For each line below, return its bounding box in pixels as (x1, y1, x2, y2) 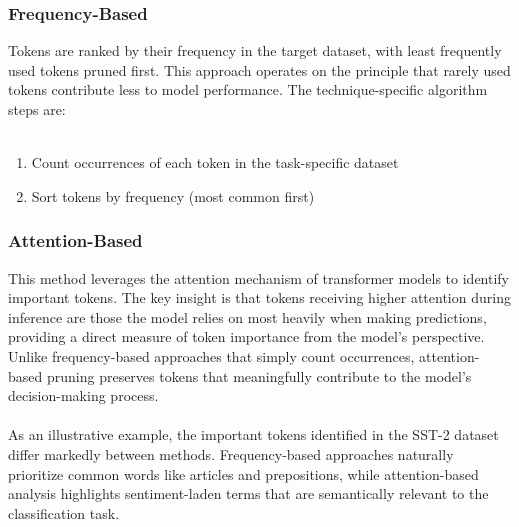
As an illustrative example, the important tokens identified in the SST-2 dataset (8, 424, 499, 445)
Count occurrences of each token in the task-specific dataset (31, 152, 399, 173)
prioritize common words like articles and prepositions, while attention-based (8, 463, 479, 484)
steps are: (8, 99, 66, 119)
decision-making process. (8, 385, 159, 406)
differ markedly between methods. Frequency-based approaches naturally (8, 443, 454, 464)
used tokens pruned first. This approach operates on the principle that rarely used (8, 59, 511, 80)
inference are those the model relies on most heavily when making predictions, (8, 306, 487, 327)
